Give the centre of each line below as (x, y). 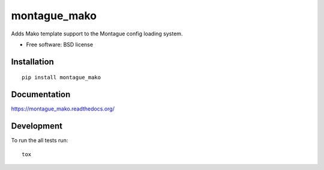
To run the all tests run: (40, 141)
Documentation (41, 95)
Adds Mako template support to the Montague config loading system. (97, 34)
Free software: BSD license (59, 44)
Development (37, 126)
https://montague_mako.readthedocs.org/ (63, 109)
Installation (32, 62)
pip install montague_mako (61, 77)
